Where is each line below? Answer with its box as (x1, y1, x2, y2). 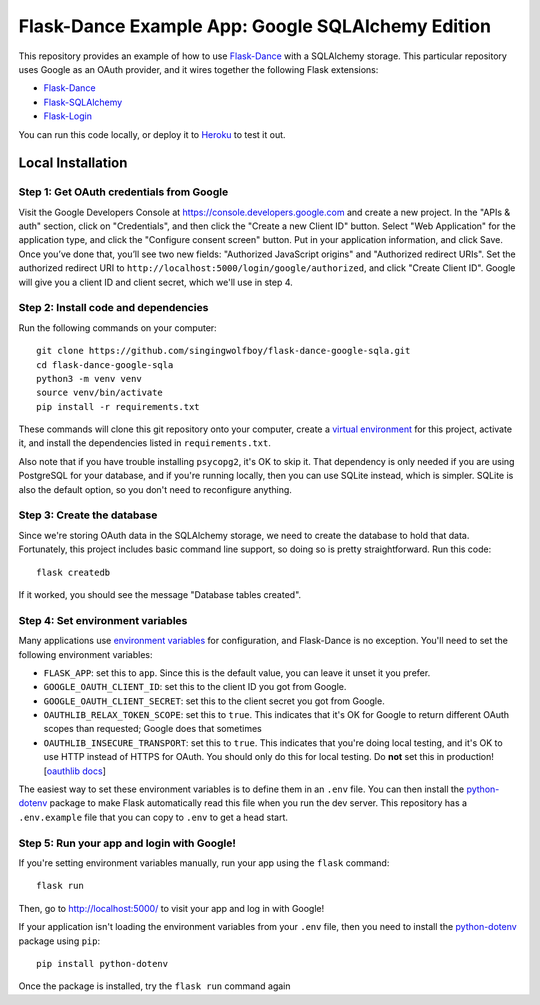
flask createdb (36, 566, 111, 578)
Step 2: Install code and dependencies (18, 301, 209, 315)
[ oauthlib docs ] (43, 765, 107, 777)
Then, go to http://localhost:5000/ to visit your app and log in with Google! (18, 902, 325, 914)
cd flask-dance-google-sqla (36, 359, 174, 370)
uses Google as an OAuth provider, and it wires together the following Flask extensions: (18, 63, 379, 75)
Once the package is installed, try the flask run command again (18, 980, 291, 992)
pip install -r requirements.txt (36, 401, 200, 412)
